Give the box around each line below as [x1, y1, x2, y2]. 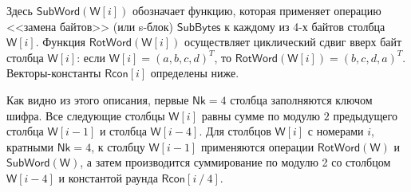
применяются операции [200, 138, 314, 155]
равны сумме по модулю [201, 107, 321, 123]
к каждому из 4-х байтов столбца [224, 18, 385, 34]
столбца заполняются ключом [230, 91, 373, 108]
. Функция [35, 33, 86, 50]
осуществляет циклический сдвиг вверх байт [184, 33, 402, 50]
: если [77, 49, 105, 65]
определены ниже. [150, 65, 239, 81]
